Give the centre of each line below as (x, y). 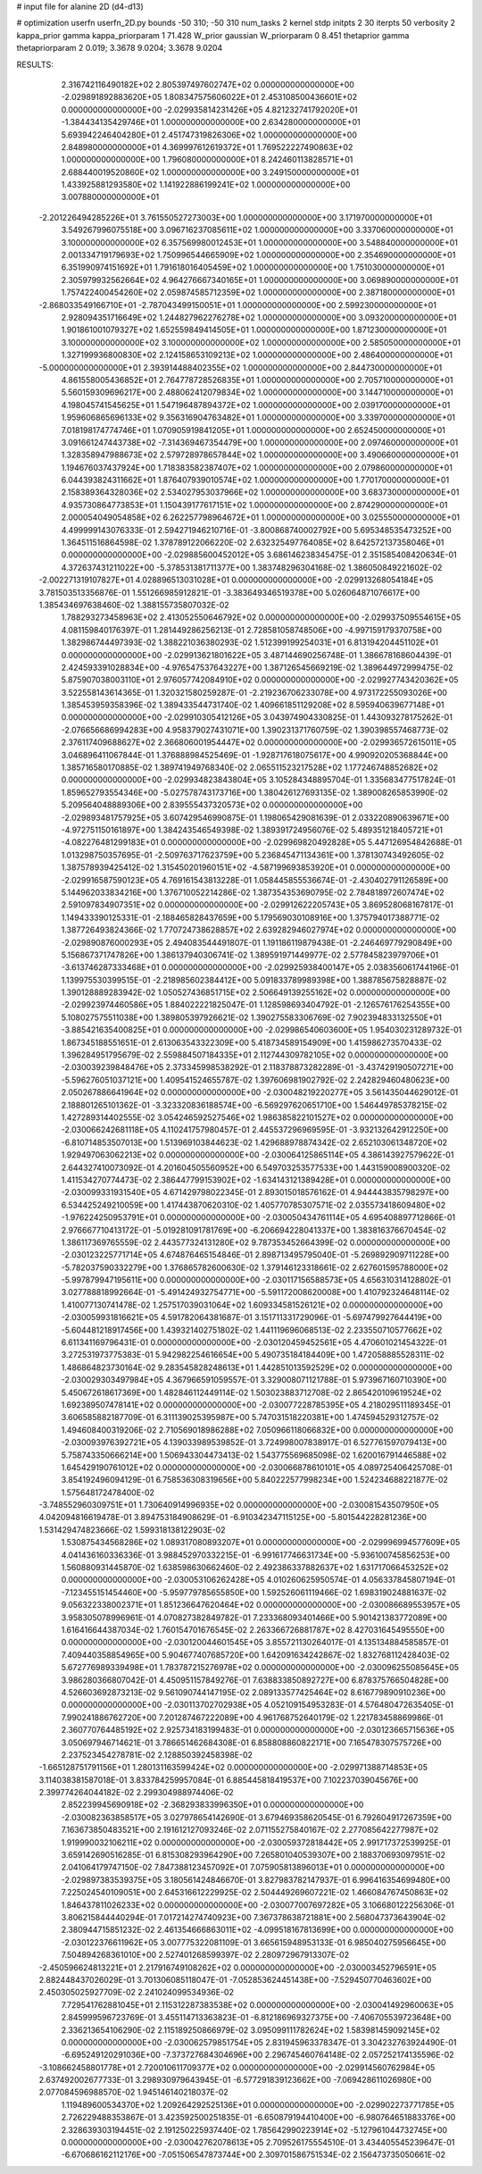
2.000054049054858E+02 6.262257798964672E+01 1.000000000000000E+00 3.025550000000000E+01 (261, 517)
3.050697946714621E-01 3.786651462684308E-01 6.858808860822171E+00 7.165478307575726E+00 (251, 1743)
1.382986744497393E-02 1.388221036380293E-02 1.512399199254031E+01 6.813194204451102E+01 (250, 642)
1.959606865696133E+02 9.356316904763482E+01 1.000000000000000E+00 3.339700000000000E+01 (258, 418)
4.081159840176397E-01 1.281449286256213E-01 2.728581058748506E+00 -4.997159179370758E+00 (251, 630)
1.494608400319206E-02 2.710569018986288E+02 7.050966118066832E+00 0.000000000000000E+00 (258, 1430)
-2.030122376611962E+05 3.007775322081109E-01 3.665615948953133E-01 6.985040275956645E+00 (253, 1942)
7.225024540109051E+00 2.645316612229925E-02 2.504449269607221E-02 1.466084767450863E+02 (255, 1893)
